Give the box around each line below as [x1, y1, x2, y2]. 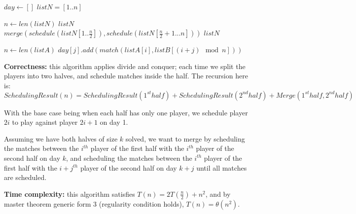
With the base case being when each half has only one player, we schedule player [4, 107, 248, 117]
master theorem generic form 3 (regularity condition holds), [4, 198, 184, 209]
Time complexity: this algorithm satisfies [4, 188, 135, 199]
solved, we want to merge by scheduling [125, 133, 245, 143]
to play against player [12, 117, 78, 127]
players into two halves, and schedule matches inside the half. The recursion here [4, 71, 248, 81]
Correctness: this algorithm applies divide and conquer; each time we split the [4, 61, 246, 71]
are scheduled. [4, 172, 47, 182]
